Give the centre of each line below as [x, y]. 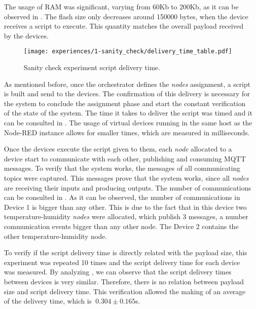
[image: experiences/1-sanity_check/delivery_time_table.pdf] [128, 52]
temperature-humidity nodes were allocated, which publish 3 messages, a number [126, 216]
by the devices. [26, 35]
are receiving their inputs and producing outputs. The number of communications [128, 187]
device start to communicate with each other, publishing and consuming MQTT [125, 158]
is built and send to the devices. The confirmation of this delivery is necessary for [127, 94]
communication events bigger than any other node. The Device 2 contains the [121, 226]
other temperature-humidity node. [55, 236]
